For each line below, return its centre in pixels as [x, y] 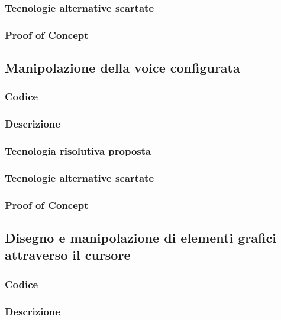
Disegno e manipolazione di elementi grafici [140, 238]
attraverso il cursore [68, 255]
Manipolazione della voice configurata [122, 68]
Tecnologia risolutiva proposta [78, 151]
